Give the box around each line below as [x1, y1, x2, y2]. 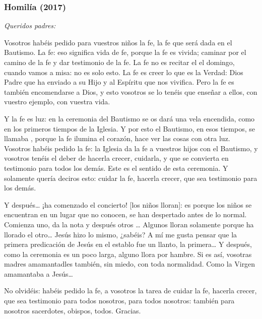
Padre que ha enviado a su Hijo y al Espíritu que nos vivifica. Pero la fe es [4, 77, 234, 87]
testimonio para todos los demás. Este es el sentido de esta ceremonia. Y [4, 162, 228, 173]
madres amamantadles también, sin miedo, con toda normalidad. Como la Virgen [4, 259, 255, 269]
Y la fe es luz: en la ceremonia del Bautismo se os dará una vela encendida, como [4, 113, 255, 123]
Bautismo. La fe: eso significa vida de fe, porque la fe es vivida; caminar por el [4, 47, 246, 57]
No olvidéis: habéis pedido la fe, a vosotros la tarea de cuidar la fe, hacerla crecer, [4, 285, 257, 296]
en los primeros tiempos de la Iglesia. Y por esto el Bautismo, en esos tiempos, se [4, 123, 255, 134]
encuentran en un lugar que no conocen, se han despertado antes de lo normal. [4, 209, 247, 220]
